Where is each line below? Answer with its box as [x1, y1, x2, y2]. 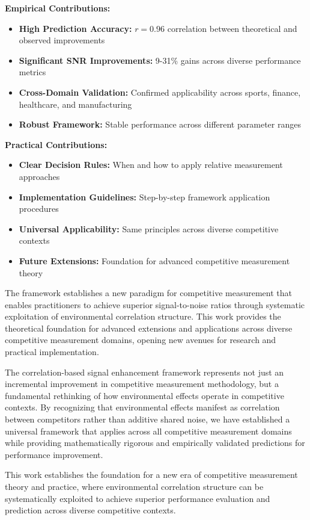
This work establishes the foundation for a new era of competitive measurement [5, 468, 298, 481]
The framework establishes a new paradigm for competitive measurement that [5, 286, 293, 299]
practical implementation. [5, 345, 99, 358]
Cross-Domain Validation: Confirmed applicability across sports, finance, [19, 85, 301, 98]
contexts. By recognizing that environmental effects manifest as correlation [5, 401, 280, 413]
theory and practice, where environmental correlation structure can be [5, 480, 264, 492]
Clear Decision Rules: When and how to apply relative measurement [19, 158, 283, 171]
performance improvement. [5, 448, 103, 460]
